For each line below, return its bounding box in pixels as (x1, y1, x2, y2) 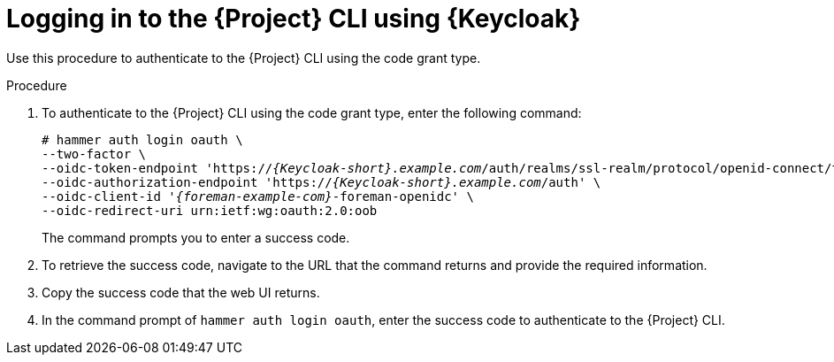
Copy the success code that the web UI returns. (42, 284, 320, 300)
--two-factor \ (42, 146, 147, 161)
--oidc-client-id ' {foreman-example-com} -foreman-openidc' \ (42, 189, 474, 204)
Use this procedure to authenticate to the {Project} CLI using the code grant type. (6, 50, 481, 65)
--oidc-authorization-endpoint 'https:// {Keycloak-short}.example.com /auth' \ (42, 174, 601, 189)
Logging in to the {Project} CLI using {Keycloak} (6, 4, 581, 34)
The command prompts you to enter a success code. (42, 229, 350, 245)
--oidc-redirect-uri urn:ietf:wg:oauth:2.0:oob (42, 203, 378, 218)
